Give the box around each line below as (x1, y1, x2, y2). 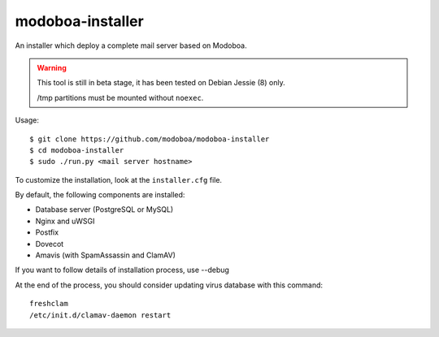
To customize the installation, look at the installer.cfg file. (15, 175, 223, 184)
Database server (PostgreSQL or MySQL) (35, 205, 174, 214)
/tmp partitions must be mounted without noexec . (37, 93, 204, 102)
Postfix (35, 227, 59, 237)
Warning (37, 63, 67, 72)
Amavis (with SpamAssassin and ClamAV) (35, 250, 176, 260)
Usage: (15, 115, 40, 125)
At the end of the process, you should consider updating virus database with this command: (15, 280, 324, 290)
